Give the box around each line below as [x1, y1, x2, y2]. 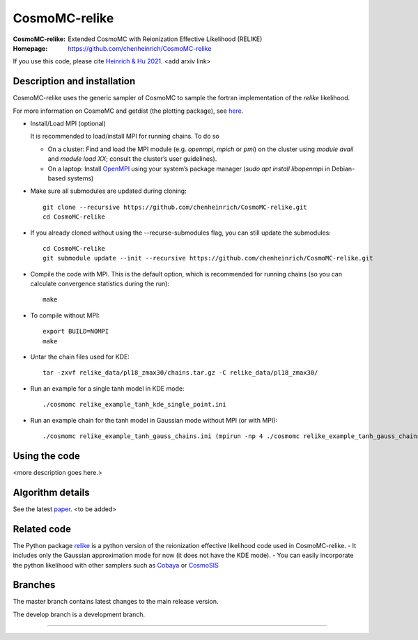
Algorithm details [13, 486, 90, 498]
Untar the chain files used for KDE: [30, 352, 130, 361]
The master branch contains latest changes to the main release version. [13, 598, 219, 606]
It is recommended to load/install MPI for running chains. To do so [30, 132, 219, 141]
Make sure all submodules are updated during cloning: [30, 187, 187, 195]
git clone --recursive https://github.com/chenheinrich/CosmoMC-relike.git [42, 203, 307, 211]
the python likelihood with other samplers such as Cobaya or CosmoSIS [13, 561, 219, 569]
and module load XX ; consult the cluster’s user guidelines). [47, 155, 217, 163]
